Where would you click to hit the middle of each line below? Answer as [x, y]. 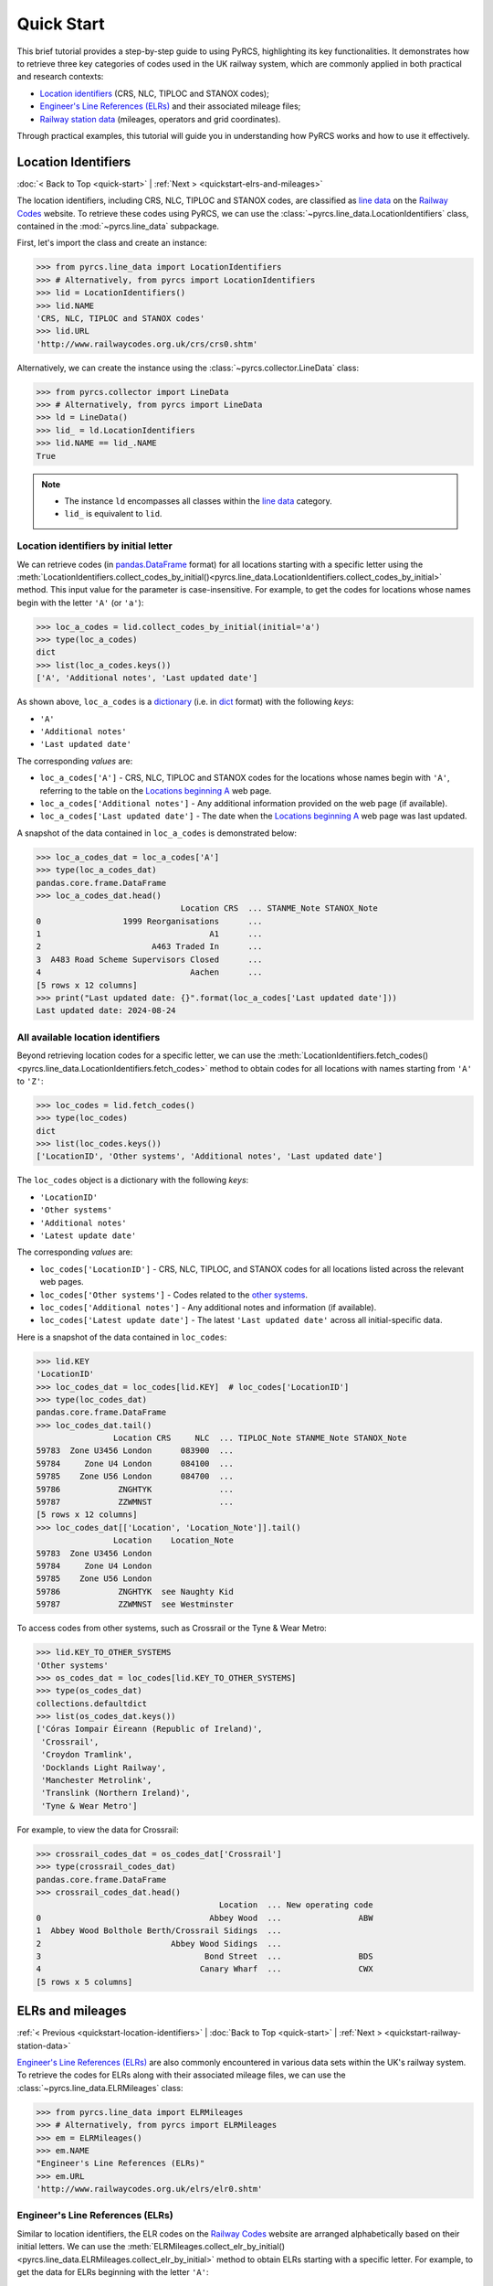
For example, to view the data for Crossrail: [98, 1830]
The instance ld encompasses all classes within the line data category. [198, 501]
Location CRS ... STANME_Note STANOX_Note [279, 908]
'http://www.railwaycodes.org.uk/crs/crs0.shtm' [147, 344]
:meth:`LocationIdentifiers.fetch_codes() [353, 1055]
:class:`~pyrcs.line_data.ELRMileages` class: [100, 2088]
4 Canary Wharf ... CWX [205, 1969]
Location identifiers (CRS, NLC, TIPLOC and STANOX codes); [154, 93]
